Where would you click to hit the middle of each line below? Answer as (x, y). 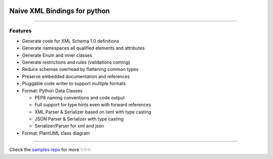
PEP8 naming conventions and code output (80, 97)
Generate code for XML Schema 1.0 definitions (71, 41)
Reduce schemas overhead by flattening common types (80, 69)
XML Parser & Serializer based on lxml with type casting (93, 112)
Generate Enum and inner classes (57, 55)
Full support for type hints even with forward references (93, 105)
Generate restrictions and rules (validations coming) (76, 62)
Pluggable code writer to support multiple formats (74, 84)
